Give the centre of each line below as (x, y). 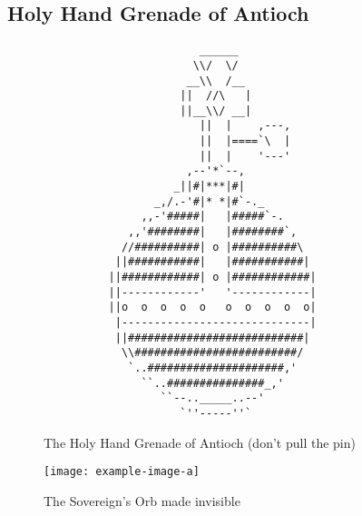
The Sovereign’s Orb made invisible (142, 500)
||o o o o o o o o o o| (212, 308)
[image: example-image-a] (122, 472)
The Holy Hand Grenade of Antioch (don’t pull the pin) (200, 442)
